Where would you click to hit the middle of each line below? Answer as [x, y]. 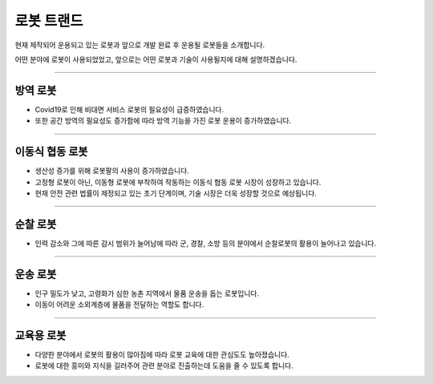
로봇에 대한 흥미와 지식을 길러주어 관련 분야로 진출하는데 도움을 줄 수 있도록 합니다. [164, 366]
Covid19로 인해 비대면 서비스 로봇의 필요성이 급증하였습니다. [129, 109]
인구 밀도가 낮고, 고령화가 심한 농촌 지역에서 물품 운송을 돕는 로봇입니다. [147, 293]
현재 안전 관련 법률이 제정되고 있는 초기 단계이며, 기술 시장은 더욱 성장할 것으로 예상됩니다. [176, 193]
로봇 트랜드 [49, 21]
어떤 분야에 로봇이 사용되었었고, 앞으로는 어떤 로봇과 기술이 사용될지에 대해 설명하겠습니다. [156, 59]
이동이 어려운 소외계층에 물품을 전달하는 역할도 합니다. [119, 305]
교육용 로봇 [40, 335]
